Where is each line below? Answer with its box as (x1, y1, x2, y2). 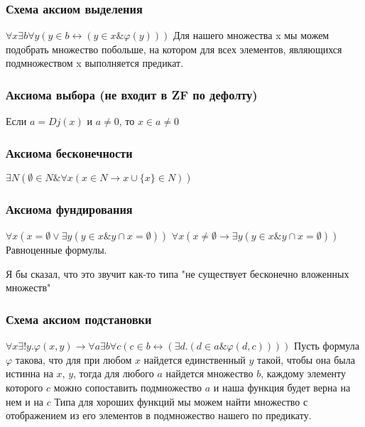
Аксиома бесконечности (6, 144, 133, 161)
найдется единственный (143, 352, 246, 367)
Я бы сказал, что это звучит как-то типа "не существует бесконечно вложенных (6, 266, 349, 281)
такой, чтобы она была (257, 352, 355, 367)
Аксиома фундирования (6, 200, 133, 217)
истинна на (6, 366, 53, 381)
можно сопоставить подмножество (53, 380, 202, 395)
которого (6, 380, 43, 395)
